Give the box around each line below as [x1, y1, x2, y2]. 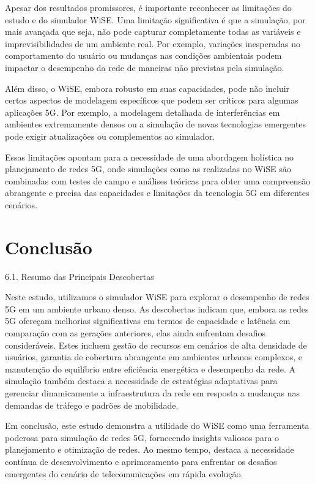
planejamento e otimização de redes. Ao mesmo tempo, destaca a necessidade [5, 443, 294, 456]
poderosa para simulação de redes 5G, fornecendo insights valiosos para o [5, 431, 280, 444]
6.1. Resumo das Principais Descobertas [5, 270, 154, 282]
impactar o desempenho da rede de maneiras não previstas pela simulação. [5, 61, 284, 74]
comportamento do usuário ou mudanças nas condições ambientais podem [5, 49, 282, 62]
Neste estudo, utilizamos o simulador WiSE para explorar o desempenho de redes [5, 290, 309, 303]
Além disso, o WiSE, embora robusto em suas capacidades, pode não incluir [5, 81, 290, 94]
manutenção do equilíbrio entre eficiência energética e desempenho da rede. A [5, 362, 296, 375]
